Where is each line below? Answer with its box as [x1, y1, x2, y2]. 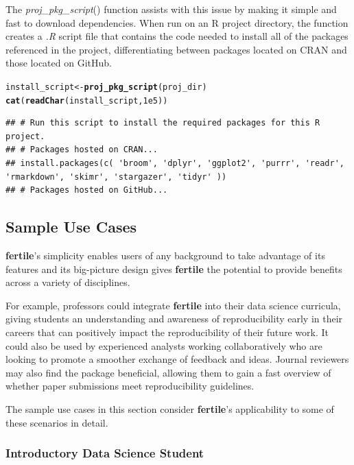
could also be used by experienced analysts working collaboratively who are [5, 338, 322, 353]
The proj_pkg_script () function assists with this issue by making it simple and [5, 2, 337, 16]
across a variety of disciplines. [5, 275, 130, 289]
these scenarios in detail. [5, 415, 108, 429]
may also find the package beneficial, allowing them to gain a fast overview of [5, 365, 331, 379]
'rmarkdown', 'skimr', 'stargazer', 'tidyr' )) [5, 171, 227, 182]
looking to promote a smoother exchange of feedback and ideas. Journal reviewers [5, 352, 349, 366]
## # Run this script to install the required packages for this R [5, 118, 320, 128]
